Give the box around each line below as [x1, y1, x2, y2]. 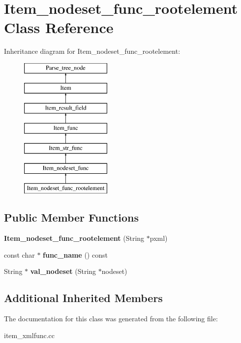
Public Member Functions [4, 210, 139, 225]
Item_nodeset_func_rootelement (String [4, 233, 145, 243]
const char [4, 249, 35, 260]
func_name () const [43, 249, 108, 260]
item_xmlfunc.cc [4, 330, 55, 340]
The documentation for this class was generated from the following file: [4, 313, 218, 324]
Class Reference [4, 17, 114, 38]
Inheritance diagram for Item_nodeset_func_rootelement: [4, 46, 181, 56]
